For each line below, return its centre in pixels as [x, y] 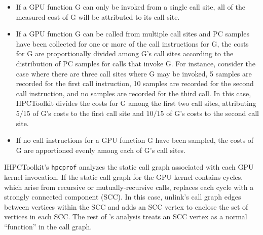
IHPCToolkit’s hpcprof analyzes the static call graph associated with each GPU [129, 167]
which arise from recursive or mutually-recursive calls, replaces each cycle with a [129, 187]
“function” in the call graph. [48, 226]
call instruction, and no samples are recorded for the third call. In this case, [134, 93]
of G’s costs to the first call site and [88, 113]
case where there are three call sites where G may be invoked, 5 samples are [134, 73]
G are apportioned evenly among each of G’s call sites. [101, 150]
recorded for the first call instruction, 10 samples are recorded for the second [135, 83]
